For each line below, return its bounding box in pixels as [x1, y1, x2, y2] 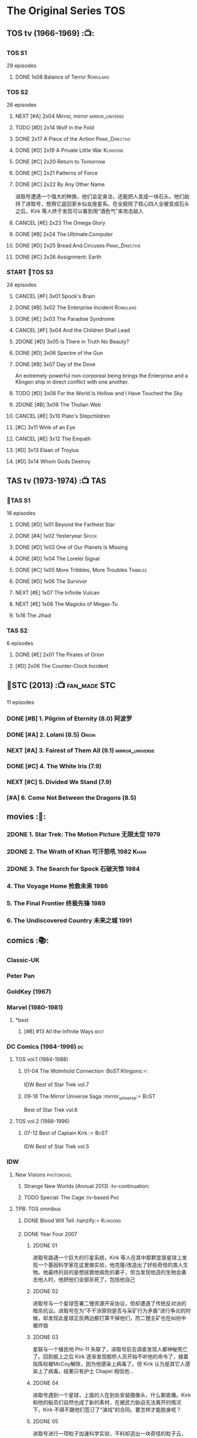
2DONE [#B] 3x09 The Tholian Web [15, 401, 101, 408]
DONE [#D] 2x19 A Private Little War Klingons [15, 147, 124, 154]
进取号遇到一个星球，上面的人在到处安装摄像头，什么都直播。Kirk [32, 1391, 191, 1398]
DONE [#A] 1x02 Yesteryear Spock [15, 533, 97, 540]
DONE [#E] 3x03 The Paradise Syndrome [15, 316, 115, 323]
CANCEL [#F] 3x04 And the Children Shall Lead [15, 327, 130, 334]
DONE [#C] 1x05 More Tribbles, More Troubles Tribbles [15, 567, 147, 574]
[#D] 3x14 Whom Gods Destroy [15, 458, 91, 465]
